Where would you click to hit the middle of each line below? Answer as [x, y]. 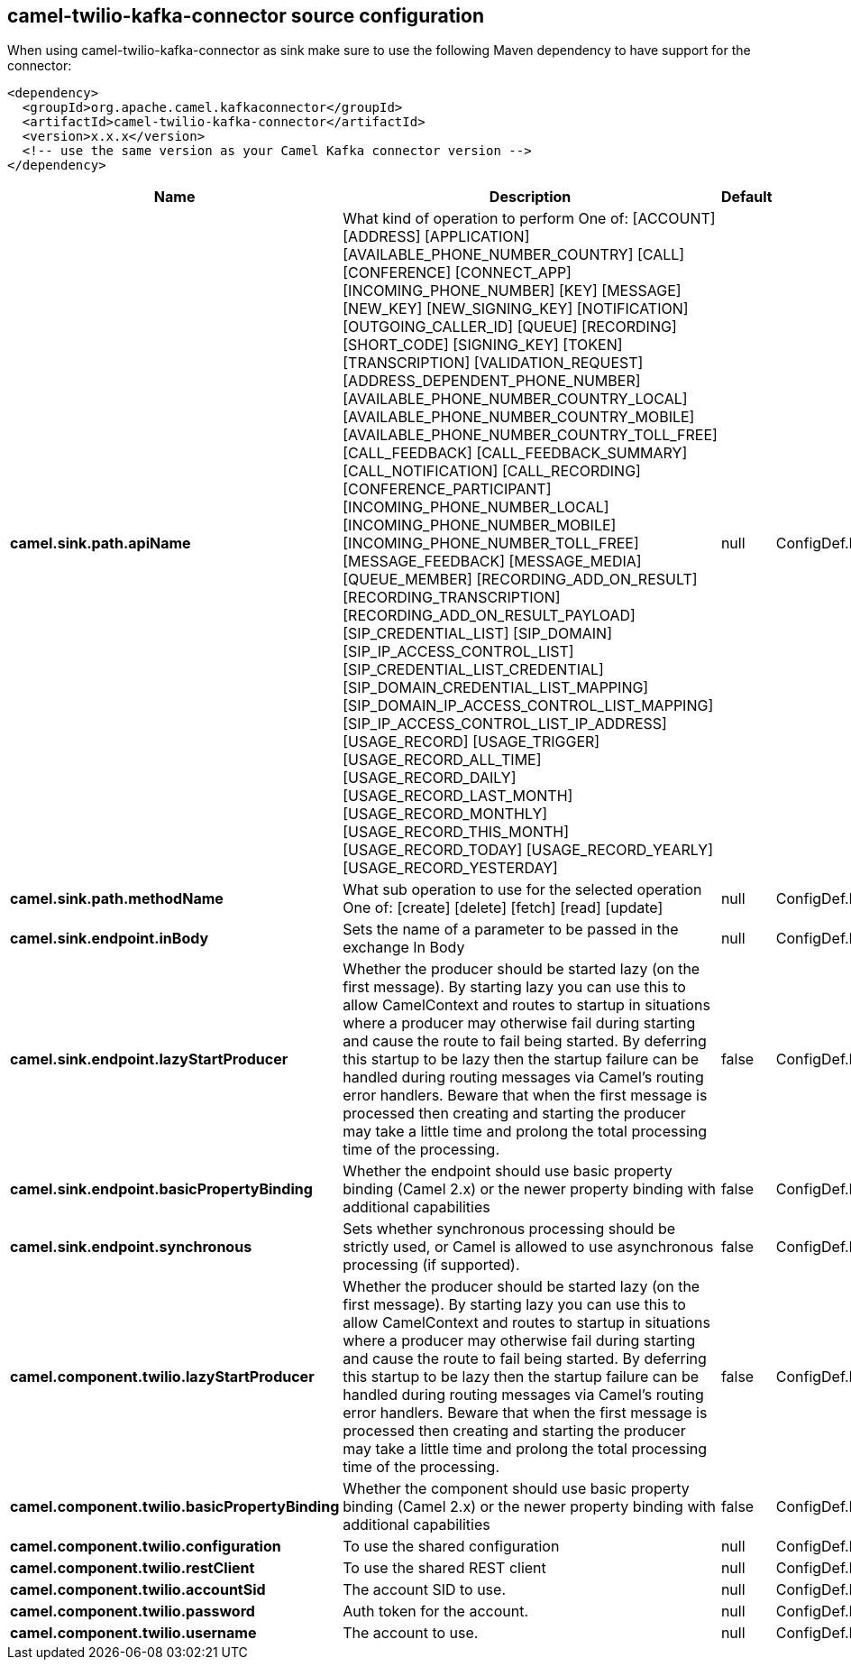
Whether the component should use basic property [516, 1489]
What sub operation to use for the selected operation [522, 890]
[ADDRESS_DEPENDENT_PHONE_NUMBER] [492, 381]
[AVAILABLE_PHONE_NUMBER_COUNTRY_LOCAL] [515, 399]
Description [530, 197]
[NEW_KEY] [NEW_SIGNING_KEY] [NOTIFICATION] [516, 309]
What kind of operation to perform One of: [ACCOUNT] [529, 219]
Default [746, 197]
